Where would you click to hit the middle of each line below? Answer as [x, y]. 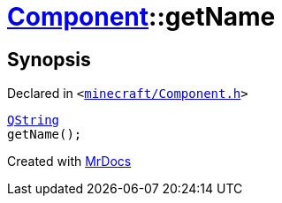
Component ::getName [141, 17]
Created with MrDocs [69, 162]
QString [34, 120]
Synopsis [49, 59]
